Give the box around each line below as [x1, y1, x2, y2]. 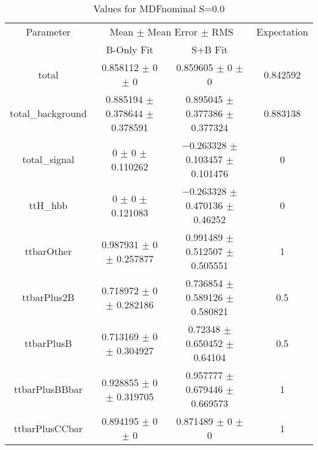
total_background [10, 106, 87, 120]
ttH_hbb [29, 198, 68, 212]
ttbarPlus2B [22, 290, 75, 304]
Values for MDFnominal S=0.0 [93, 1, 225, 15]
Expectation [256, 25, 308, 39]
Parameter [26, 25, 71, 39]
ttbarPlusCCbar [13, 421, 83, 435]
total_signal [22, 152, 75, 166]
